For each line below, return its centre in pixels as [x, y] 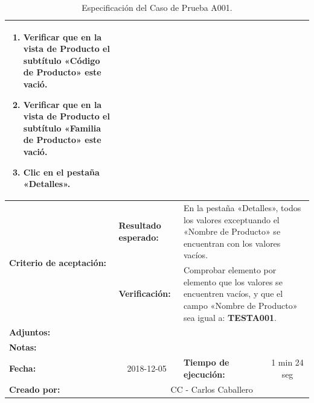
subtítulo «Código [62, 60]
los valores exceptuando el [231, 219]
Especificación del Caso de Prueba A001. [157, 7]
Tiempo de [206, 362]
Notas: [23, 347]
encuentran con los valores [232, 243]
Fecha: [23, 368]
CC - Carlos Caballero [212, 389]
